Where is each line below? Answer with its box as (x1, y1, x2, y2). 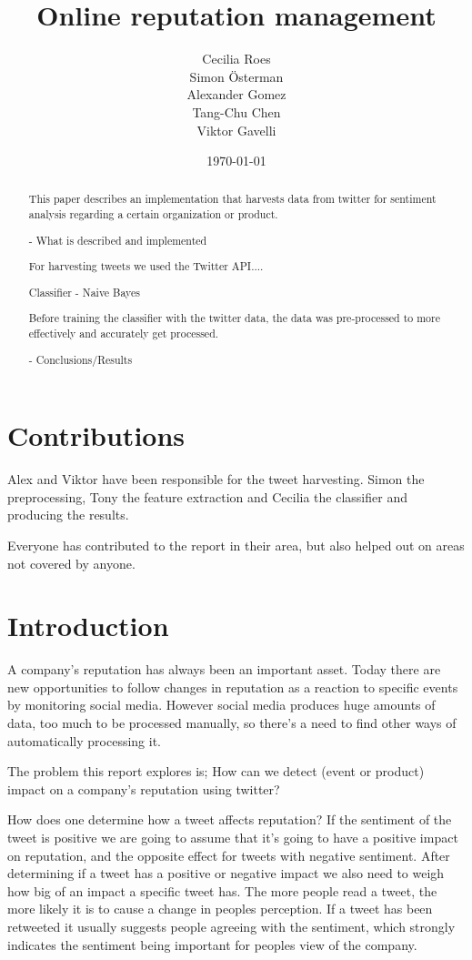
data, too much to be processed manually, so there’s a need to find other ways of (7, 713, 457, 732)
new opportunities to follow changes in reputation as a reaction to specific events (7, 677, 458, 696)
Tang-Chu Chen (192, 102, 281, 121)
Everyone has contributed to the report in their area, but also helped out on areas (7, 535, 465, 554)
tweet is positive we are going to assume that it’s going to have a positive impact (7, 827, 458, 846)
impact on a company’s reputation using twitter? (7, 779, 280, 798)
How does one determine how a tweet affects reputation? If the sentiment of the (7, 810, 452, 829)
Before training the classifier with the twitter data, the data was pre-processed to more (28, 310, 440, 326)
